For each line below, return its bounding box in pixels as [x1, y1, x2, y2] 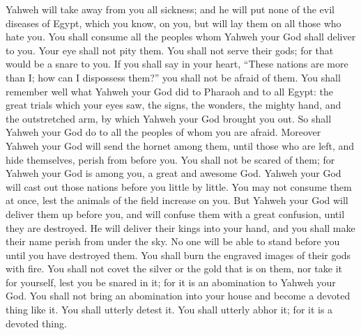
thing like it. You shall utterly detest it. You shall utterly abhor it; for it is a [6, 302, 333, 317]
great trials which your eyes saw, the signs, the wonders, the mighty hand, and [6, 98, 341, 112]
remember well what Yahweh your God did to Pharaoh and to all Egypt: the [6, 84, 334, 98]
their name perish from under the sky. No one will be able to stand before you [6, 234, 340, 249]
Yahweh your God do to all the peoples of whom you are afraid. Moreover [6, 125, 321, 139]
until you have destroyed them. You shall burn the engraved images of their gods [6, 247, 351, 262]
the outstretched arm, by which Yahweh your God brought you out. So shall [6, 111, 332, 125]
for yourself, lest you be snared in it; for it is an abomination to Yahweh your [6, 274, 336, 289]
